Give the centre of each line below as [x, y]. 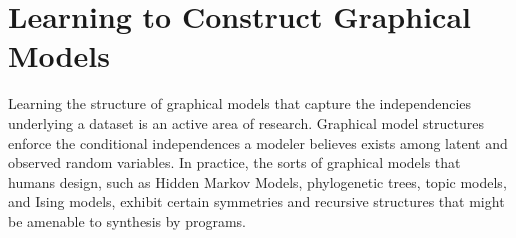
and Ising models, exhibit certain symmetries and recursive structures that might [256, 201]
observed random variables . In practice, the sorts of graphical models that [234, 162]
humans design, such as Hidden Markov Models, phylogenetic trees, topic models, [257, 181]
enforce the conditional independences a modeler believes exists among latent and [258, 142]
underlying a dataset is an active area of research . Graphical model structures [246, 122]
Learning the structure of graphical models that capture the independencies [240, 103]
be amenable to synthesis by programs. [127, 220]
